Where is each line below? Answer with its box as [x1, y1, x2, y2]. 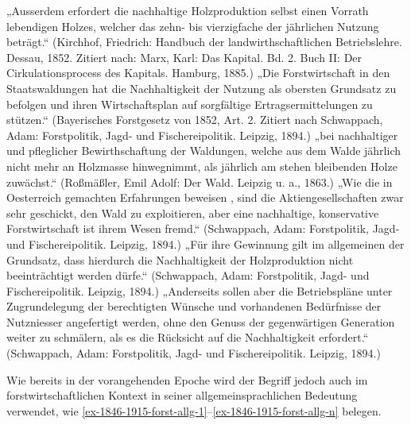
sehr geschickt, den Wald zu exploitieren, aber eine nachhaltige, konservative [6, 204, 379, 221]
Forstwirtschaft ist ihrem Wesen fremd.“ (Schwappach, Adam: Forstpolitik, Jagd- [6, 220, 400, 237]
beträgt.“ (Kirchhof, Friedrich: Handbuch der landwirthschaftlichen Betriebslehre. [6, 33, 402, 50]
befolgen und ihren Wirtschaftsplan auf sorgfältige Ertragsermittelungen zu [6, 95, 373, 112]
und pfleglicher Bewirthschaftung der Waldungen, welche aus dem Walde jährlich [6, 142, 401, 159]
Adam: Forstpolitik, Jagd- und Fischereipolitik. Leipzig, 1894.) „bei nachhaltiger [6, 126, 398, 143]
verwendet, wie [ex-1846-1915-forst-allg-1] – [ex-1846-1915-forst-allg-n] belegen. [6, 402, 382, 419]
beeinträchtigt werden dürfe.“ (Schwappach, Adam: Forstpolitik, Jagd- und [6, 267, 370, 284]
